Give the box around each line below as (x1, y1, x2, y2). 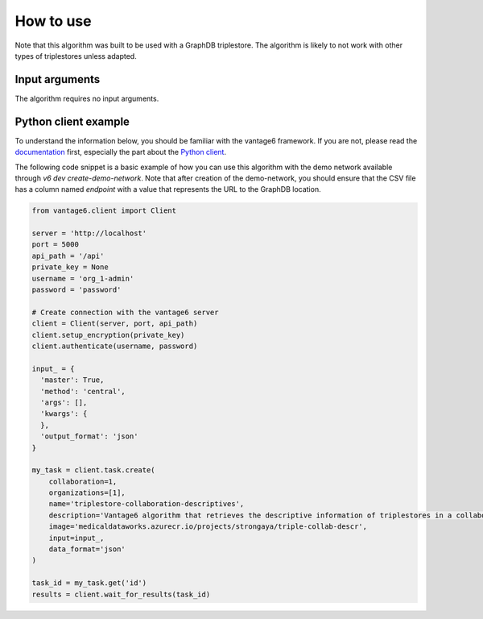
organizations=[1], (48, 488, 126, 497)
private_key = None (31, 263, 109, 272)
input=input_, (48, 533, 105, 542)
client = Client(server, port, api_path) (31, 319, 198, 328)
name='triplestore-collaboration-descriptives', (48, 500, 245, 509)
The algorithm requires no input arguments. (14, 93, 159, 103)
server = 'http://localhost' (31, 229, 147, 238)
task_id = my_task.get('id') (31, 579, 147, 588)
